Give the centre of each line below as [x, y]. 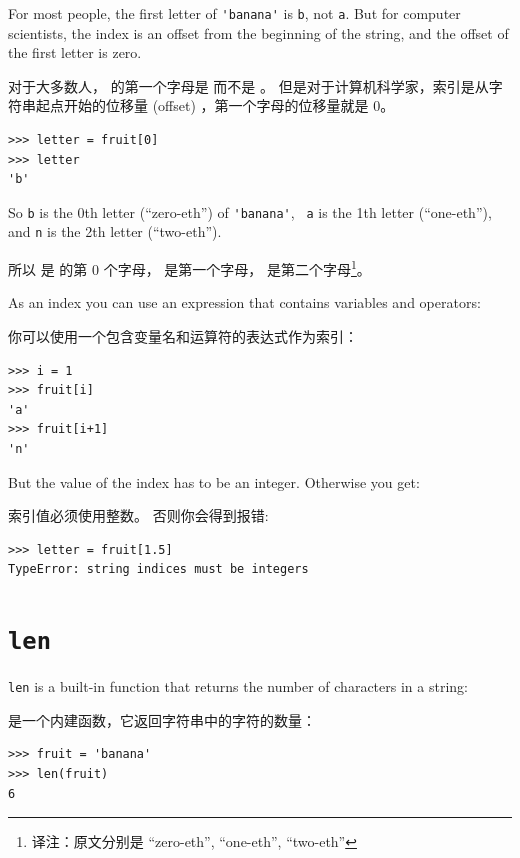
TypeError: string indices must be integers [158, 569]
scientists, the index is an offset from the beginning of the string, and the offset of [258, 32]
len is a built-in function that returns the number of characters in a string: [238, 686]
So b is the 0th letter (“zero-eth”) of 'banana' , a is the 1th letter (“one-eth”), [250, 211]
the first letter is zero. [75, 52]
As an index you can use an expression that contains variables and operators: [244, 302]
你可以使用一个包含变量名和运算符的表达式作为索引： [183, 335]
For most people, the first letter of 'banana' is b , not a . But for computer [234, 13]
